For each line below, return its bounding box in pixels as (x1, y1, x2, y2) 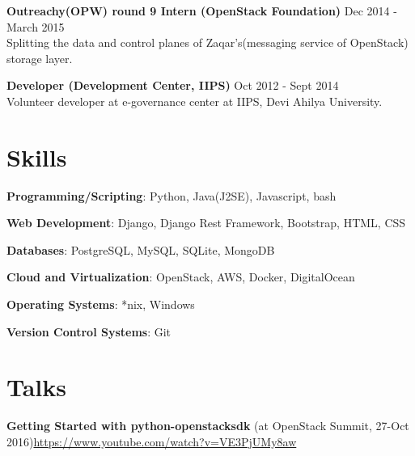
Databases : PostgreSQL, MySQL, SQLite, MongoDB (6, 241, 275, 258)
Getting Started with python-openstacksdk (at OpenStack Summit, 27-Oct (6, 417, 409, 434)
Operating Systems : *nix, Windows (6, 296, 195, 313)
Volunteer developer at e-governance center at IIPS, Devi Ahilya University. (6, 92, 383, 109)
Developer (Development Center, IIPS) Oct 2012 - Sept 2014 (6, 77, 339, 94)
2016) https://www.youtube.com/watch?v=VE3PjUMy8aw (6, 433, 297, 450)
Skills (6, 140, 67, 173)
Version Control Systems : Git (6, 323, 172, 340)
